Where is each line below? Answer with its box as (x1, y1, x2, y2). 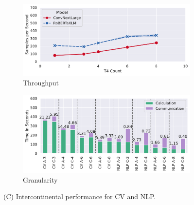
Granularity (23, 175, 58, 185)
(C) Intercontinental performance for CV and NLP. (3, 191, 156, 201)
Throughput (23, 78, 59, 88)
